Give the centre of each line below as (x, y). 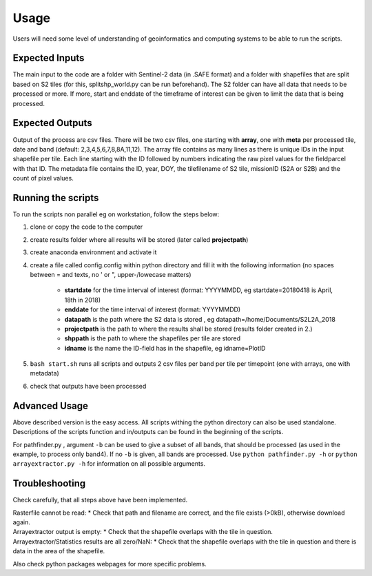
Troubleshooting (49, 483)
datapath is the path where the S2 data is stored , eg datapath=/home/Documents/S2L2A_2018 (200, 319)
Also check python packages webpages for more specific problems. (110, 564)
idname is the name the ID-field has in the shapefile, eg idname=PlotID (165, 348)
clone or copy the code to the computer (86, 227)
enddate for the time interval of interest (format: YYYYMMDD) (153, 309)
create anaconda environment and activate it (93, 252)
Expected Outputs (52, 123)
